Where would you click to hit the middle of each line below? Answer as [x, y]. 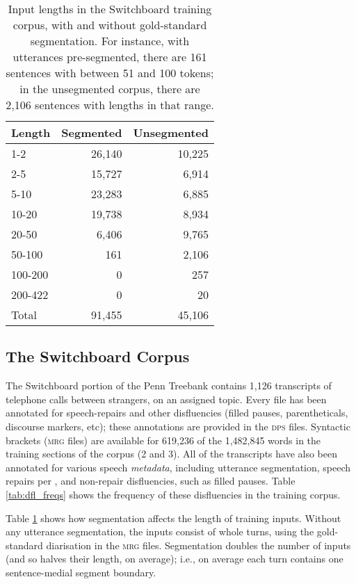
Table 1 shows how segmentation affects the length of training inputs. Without [173, 518]
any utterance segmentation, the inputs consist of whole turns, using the [160, 532]
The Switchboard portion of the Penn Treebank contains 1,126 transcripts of [169, 386]
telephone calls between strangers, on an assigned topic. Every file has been [166, 399]
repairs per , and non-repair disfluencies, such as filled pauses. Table [151, 481]
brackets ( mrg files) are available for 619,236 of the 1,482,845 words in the [163, 440]
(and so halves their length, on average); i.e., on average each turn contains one [175, 559]
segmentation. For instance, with [110, 41]
